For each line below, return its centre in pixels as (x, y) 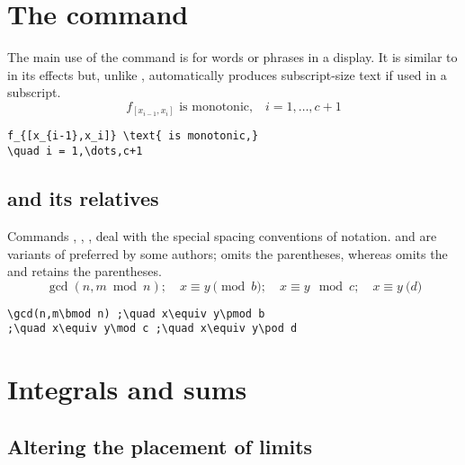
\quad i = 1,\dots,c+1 (75, 152)
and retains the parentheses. (85, 271)
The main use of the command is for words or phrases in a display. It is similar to (232, 57)
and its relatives (83, 198)
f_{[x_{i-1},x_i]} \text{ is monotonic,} (133, 136)
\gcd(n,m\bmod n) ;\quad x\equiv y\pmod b (136, 313)
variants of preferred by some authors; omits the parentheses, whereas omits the (228, 253)
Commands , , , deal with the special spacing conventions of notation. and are (222, 235)
